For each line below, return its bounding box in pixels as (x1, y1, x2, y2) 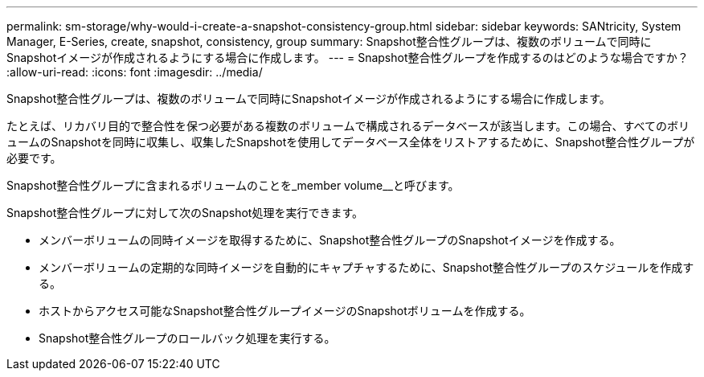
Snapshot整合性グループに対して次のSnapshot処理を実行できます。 (6, 206, 363, 219)
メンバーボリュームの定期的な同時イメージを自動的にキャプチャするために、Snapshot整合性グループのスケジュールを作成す (39, 260, 694, 274)
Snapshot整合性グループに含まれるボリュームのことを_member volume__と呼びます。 (6, 178, 460, 192)
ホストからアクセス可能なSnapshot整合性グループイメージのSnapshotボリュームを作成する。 (39, 304, 531, 318)
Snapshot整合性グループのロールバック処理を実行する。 (39, 331, 336, 345)
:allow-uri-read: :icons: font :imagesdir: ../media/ (6, 65, 263, 79)
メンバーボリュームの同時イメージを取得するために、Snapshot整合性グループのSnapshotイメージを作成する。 (39, 233, 621, 247)
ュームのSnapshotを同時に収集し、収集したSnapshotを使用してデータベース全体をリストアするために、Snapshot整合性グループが (6, 135, 695, 149)
